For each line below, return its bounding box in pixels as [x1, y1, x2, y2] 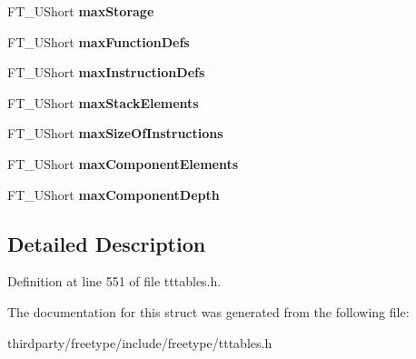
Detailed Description [7, 229, 206, 257]
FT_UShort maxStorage [7, 2, 154, 20]
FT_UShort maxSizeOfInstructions [7, 124, 223, 143]
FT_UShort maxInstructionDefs [7, 63, 205, 82]
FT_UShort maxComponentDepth [7, 184, 220, 204]
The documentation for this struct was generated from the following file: [7, 302, 410, 321]
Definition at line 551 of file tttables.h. [7, 272, 222, 291]
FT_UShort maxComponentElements [7, 154, 239, 173]
